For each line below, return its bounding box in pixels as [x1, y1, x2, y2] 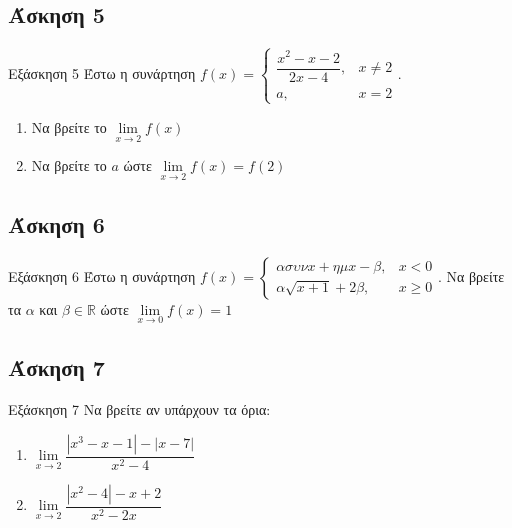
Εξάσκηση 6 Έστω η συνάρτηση [8, 265, 196, 286]
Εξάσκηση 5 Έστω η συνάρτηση [8, 63, 196, 84]
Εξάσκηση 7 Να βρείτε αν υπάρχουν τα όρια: [8, 398, 271, 419]
